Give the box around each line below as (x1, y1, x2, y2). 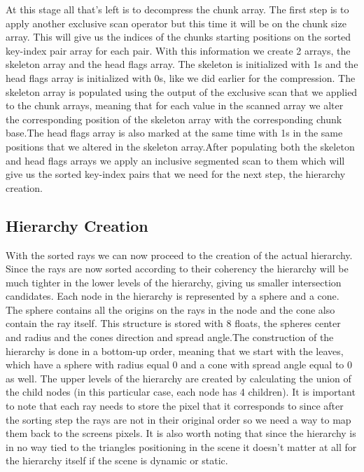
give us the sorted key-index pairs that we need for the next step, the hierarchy (6, 167, 346, 181)
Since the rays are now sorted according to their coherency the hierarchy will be (6, 261, 349, 276)
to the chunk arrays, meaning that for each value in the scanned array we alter (6, 98, 344, 113)
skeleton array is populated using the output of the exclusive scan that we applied (6, 84, 358, 99)
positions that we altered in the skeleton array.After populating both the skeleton (6, 139, 355, 153)
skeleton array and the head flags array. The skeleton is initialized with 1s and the (6, 57, 358, 71)
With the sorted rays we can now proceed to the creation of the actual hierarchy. (6, 247, 353, 262)
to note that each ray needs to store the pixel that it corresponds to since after (6, 398, 344, 413)
